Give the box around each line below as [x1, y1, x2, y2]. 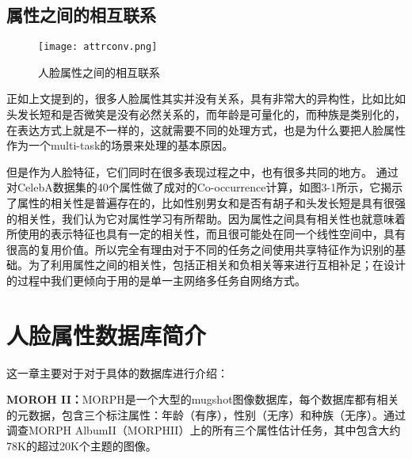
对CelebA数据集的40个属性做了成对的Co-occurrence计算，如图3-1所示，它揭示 [6, 179, 403, 195]
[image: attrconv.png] [38, 41, 158, 53]
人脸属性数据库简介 [6, 318, 207, 351]
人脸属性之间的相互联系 [38, 63, 160, 80]
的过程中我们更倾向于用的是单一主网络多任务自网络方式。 [6, 271, 306, 288]
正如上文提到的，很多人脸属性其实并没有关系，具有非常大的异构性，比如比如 [6, 90, 406, 107]
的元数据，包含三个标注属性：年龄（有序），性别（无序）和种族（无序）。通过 [6, 406, 406, 423]
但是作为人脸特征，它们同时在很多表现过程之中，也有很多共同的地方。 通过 [6, 163, 399, 180]
